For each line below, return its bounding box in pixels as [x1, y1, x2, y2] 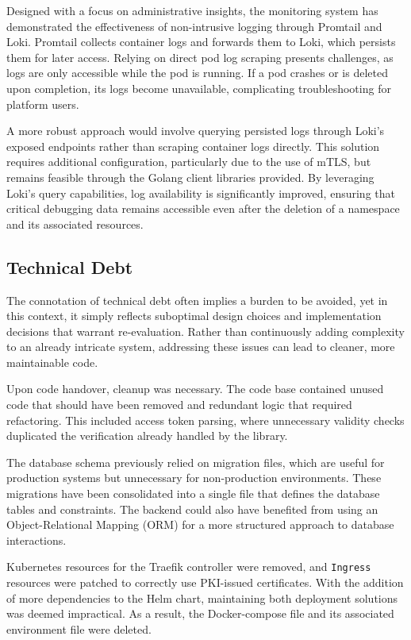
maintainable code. [6, 353, 98, 370]
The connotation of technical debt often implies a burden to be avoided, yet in [6, 291, 388, 308]
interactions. [6, 531, 67, 548]
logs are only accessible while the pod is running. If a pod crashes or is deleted [6, 64, 388, 81]
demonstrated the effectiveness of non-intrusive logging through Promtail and [6, 17, 382, 34]
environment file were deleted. [6, 620, 152, 637]
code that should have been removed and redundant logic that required [6, 396, 352, 413]
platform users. [6, 95, 79, 112]
